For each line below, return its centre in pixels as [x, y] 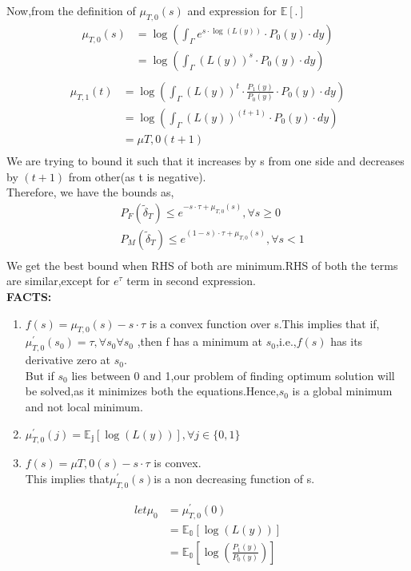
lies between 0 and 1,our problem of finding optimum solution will [233, 375]
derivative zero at [68, 360]
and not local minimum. [84, 407]
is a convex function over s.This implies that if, [264, 323]
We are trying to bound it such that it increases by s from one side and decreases [205, 161]
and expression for [232, 10]
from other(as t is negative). [137, 176]
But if [40, 375]
